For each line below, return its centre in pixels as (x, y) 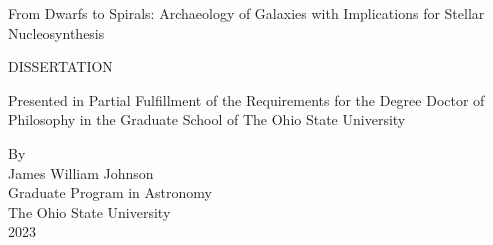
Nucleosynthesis (56, 32)
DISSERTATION (60, 66)
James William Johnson (81, 172)
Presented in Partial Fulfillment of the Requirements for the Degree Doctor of (246, 99)
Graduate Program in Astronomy (110, 192)
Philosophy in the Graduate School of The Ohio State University (207, 119)
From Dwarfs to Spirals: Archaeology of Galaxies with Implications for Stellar (246, 13)
